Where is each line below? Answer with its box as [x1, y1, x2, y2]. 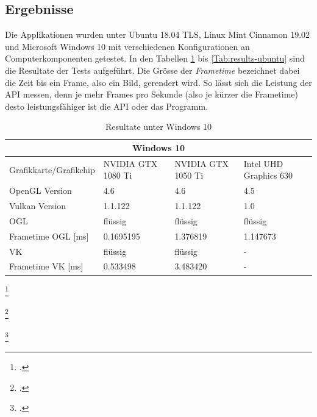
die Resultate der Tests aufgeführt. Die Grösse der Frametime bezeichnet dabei [5, 63, 300, 76]
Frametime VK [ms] [9, 260, 84, 273]
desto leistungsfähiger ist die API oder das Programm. [5, 99, 208, 112]
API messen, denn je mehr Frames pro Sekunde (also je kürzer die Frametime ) [5, 88, 299, 101]
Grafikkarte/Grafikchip [9, 163, 95, 176]
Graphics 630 [243, 169, 293, 182]
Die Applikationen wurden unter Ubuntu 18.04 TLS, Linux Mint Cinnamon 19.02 [5, 28, 310, 41]
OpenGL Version [9, 184, 72, 197]
